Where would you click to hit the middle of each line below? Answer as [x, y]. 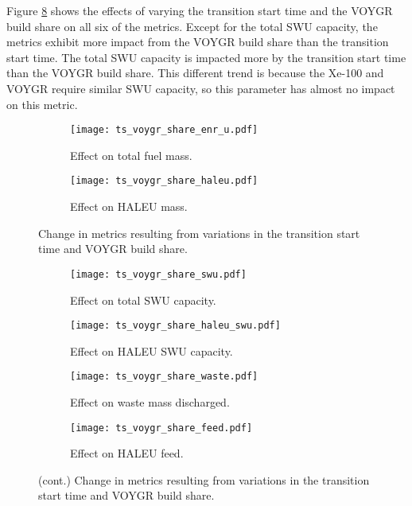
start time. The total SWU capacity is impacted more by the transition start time [206, 57]
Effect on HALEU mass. [129, 206]
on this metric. [42, 104]
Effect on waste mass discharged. [150, 402]
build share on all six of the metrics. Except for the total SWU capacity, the [192, 26]
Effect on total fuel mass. [131, 155]
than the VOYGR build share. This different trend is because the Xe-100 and [195, 73]
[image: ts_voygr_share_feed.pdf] [161, 428]
